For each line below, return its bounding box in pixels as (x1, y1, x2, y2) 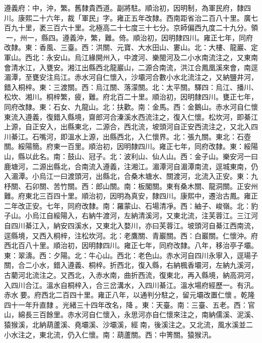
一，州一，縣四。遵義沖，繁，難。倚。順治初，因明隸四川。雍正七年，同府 (6, 32, 253, 42)
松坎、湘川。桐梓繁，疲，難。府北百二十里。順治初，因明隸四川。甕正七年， (4, 91, 258, 102)
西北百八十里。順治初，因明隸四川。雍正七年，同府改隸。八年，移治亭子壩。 (4, 240, 258, 251)
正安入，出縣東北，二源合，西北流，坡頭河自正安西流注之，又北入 (32, 121, 251, 132)
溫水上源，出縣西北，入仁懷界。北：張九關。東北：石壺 (67, 131, 251, 141)
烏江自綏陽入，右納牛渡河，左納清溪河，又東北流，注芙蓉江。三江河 (32, 210, 258, 221)
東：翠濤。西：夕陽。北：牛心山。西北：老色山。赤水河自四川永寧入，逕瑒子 (4, 250, 258, 260)
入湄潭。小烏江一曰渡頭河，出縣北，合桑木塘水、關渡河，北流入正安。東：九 (4, 171, 258, 181)
